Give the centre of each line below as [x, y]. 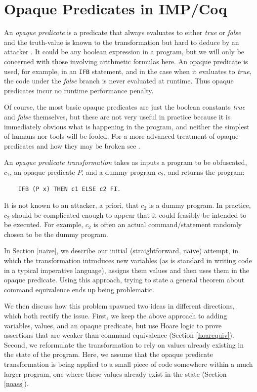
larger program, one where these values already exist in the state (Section [115, 373]
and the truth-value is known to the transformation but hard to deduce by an [122, 42]
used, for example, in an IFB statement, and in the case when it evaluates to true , [128, 71]
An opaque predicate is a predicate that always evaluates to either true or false [123, 32]
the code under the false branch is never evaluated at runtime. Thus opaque [119, 81]
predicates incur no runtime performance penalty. [79, 90]
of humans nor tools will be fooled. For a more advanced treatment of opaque [121, 136]
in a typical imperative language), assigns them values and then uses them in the [127, 270]
